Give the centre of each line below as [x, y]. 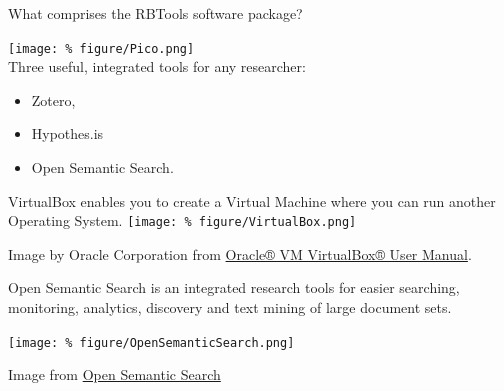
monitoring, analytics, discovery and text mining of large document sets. [230, 307]
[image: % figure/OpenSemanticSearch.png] [151, 342]
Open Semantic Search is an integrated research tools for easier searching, [234, 287]
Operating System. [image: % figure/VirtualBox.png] [182, 220]
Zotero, [53, 99]
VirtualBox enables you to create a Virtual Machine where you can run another [252, 200]
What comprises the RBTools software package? [155, 13]
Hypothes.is [67, 133]
